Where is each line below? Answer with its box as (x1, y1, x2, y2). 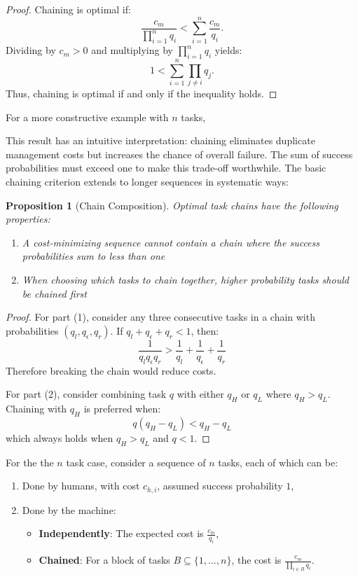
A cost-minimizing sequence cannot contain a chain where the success (22, 235, 320, 249)
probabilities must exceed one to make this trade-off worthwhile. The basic (6, 160, 326, 175)
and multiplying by (91, 43, 173, 57)
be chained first (22, 286, 87, 300)
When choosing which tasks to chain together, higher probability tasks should (22, 272, 349, 286)
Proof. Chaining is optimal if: (6, 2, 131, 16)
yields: (214, 43, 242, 57)
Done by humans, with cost (22, 478, 140, 493)
